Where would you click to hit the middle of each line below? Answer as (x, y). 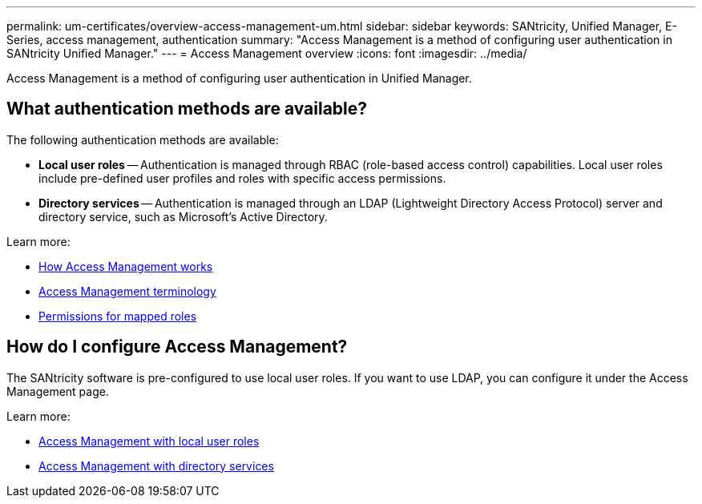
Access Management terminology (127, 291)
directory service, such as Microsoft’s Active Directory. (183, 216)
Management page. (58, 391)
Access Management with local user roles (149, 441)
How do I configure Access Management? (177, 347)
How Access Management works (126, 266)
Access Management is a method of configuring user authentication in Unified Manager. (239, 78)
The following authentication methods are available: (143, 139)
